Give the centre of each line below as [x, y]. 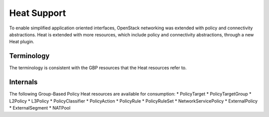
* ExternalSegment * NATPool [40, 108]
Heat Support [38, 13]
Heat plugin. [22, 42]
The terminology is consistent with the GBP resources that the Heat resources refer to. [98, 68]
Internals [23, 82]
